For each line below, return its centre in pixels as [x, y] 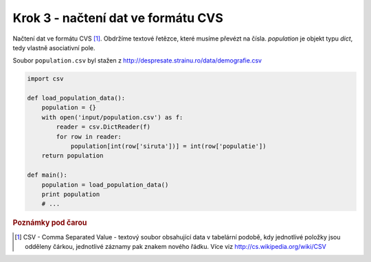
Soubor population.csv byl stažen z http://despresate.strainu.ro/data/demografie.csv [137, 61]
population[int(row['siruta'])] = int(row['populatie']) [168, 146]
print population [71, 194]
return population [72, 156]
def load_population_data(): [76, 98]
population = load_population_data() [105, 185]
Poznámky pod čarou [50, 223]
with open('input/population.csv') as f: [112, 117]
